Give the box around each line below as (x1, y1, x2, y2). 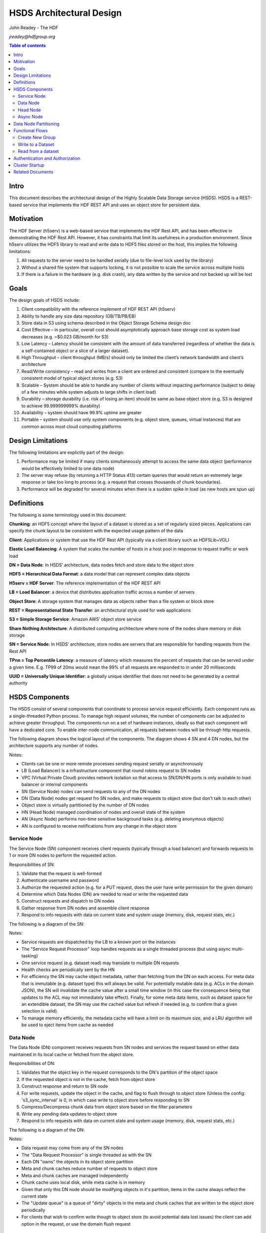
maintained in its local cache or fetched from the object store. (9, 1051, 134, 1057)
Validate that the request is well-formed (21, 870, 102, 876)
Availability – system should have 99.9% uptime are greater (21, 410, 142, 416)
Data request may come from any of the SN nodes (21, 1145, 124, 1151)
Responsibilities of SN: (9, 861, 55, 868)
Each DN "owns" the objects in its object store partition (21, 1159, 133, 1165)
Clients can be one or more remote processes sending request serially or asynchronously (21, 761, 203, 767)
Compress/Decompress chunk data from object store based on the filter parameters (21, 1104, 193, 1110)
